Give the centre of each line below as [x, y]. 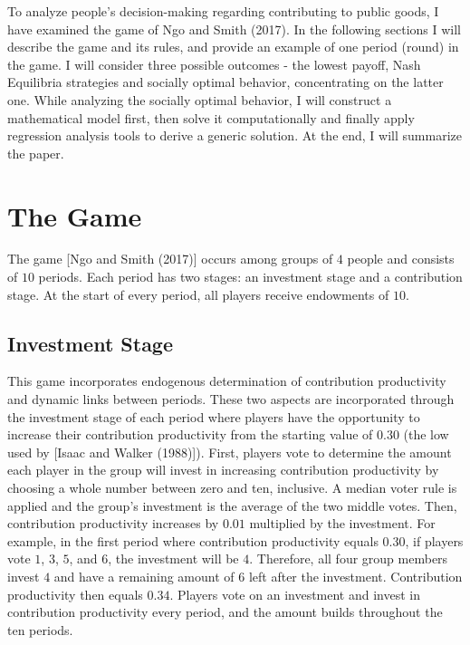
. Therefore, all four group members [349, 558]
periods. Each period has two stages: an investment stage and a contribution [250, 277]
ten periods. [40, 629]
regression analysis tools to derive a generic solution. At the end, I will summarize [235, 135]
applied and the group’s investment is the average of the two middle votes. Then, [232, 505]
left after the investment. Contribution [355, 576]
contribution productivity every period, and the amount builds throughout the [225, 612]
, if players [434, 540]
